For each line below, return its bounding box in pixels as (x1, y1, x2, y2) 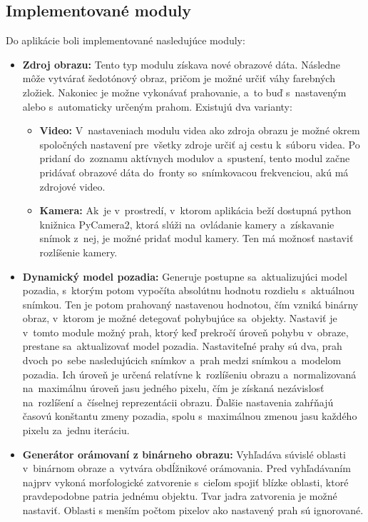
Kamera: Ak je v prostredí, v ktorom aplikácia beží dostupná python (39, 203, 352, 218)
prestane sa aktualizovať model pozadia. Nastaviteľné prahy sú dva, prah (22, 338, 342, 353)
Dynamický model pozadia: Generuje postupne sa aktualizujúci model (22, 268, 347, 283)
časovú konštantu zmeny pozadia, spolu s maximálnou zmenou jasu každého (22, 408, 357, 423)
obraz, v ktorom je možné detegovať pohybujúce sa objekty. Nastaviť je (22, 311, 337, 326)
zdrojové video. (39, 179, 106, 194)
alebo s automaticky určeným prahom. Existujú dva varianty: (22, 99, 292, 114)
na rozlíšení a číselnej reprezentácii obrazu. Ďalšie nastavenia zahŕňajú (22, 394, 334, 409)
